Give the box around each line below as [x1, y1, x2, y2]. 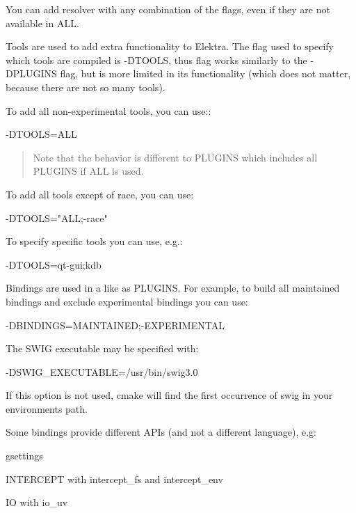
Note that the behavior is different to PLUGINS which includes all [33, 150, 318, 164]
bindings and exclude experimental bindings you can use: [6, 294, 248, 308]
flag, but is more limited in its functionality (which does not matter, [60, 66, 351, 81]
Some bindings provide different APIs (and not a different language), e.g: [6, 425, 316, 439]
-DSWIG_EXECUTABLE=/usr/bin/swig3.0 [6, 364, 198, 379]
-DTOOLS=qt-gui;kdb [6, 257, 102, 271]
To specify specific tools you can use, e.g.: [6, 234, 183, 248]
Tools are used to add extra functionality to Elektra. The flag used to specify [6, 39, 334, 54]
